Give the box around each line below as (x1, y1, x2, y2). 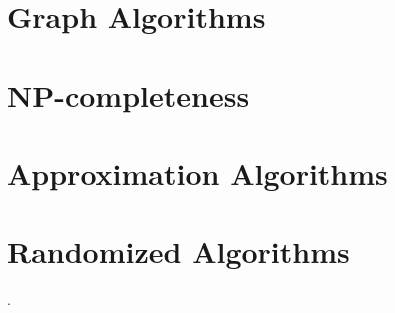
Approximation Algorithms (7, 152, 388, 193)
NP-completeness (7, 74, 250, 115)
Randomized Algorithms (7, 231, 350, 272)
